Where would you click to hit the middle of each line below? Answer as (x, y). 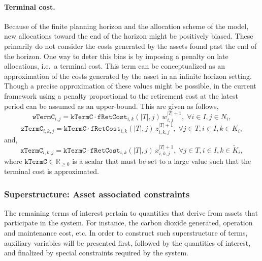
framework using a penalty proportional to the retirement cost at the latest (121, 95)
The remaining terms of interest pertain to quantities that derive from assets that (131, 212)
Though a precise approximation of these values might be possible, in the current (130, 86)
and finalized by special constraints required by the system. (96, 253)
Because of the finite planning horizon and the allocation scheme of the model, (126, 26)
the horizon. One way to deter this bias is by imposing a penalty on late (116, 56)
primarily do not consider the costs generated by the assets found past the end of (130, 46)
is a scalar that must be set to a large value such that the (162, 161)
